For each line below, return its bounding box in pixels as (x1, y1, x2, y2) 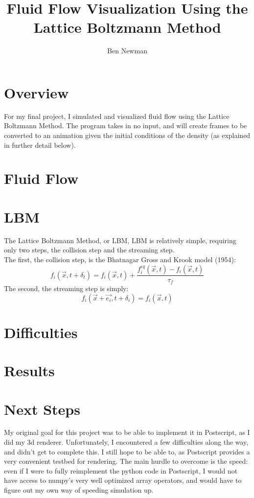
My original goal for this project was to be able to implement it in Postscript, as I (4, 427, 250, 437)
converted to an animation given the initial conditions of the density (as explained (4, 130, 251, 140)
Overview (4, 82, 69, 102)
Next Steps (4, 399, 80, 419)
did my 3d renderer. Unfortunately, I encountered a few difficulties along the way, (4, 437, 249, 447)
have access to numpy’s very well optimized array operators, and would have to (4, 475, 242, 485)
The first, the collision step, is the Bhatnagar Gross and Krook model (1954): (4, 254, 236, 264)
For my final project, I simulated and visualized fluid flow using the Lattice (4, 111, 230, 121)
